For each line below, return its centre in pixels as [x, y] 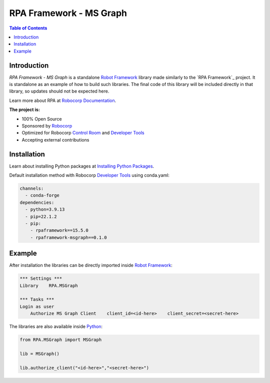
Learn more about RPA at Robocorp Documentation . [63, 100]
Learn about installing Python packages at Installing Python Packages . [82, 166]
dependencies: [37, 202]
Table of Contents [28, 28]
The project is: [24, 109]
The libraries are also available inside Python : [56, 326]
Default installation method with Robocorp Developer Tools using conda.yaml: [89, 175]
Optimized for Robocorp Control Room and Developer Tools [83, 133]
